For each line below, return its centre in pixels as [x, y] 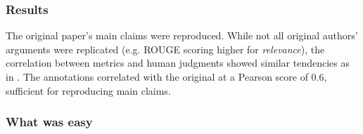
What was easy [49, 122]
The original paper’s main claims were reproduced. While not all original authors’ [182, 35]
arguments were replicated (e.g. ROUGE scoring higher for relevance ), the [165, 49]
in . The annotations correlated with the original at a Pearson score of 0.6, [166, 76]
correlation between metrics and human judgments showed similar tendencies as [178, 63]
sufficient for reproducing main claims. [88, 90]
